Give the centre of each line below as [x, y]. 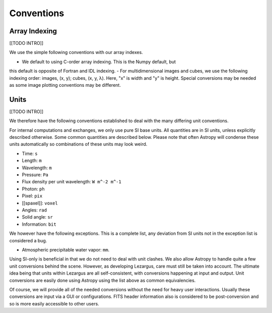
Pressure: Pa [35, 175]
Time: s [30, 153]
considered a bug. [28, 240]
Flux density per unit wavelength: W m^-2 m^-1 [72, 182]
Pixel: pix [32, 196]
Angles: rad [35, 210]
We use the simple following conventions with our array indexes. [76, 53]
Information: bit [39, 224]
